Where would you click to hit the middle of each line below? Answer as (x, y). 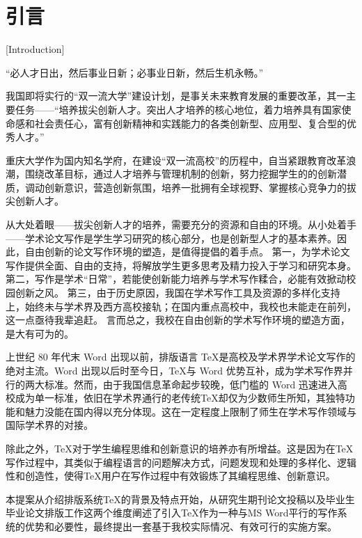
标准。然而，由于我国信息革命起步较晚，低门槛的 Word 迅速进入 (191, 384)
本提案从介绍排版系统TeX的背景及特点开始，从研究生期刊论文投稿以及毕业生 (180, 499)
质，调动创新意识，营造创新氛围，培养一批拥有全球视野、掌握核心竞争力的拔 (181, 187)
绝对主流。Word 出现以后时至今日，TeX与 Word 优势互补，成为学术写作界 (174, 370)
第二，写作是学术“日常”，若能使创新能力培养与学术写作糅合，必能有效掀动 (176, 279)
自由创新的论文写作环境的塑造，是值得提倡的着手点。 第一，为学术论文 (187, 252)
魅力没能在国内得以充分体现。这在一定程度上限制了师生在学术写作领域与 (190, 411)
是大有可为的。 (40, 333)
